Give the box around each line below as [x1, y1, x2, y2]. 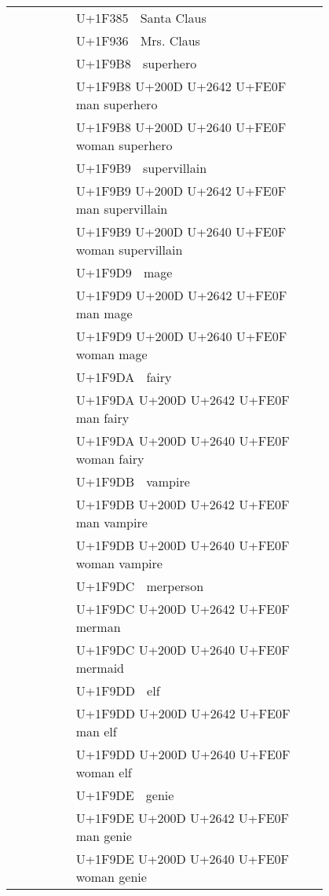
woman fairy [75, 450, 144, 468]
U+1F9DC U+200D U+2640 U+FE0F [75, 641, 290, 659]
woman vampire [75, 554, 163, 572]
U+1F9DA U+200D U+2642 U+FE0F [75, 391, 290, 409]
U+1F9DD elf [75, 681, 160, 700]
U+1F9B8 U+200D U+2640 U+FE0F [75, 118, 287, 136]
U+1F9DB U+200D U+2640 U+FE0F [75, 536, 290, 554]
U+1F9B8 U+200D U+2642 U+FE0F [75, 77, 287, 95]
